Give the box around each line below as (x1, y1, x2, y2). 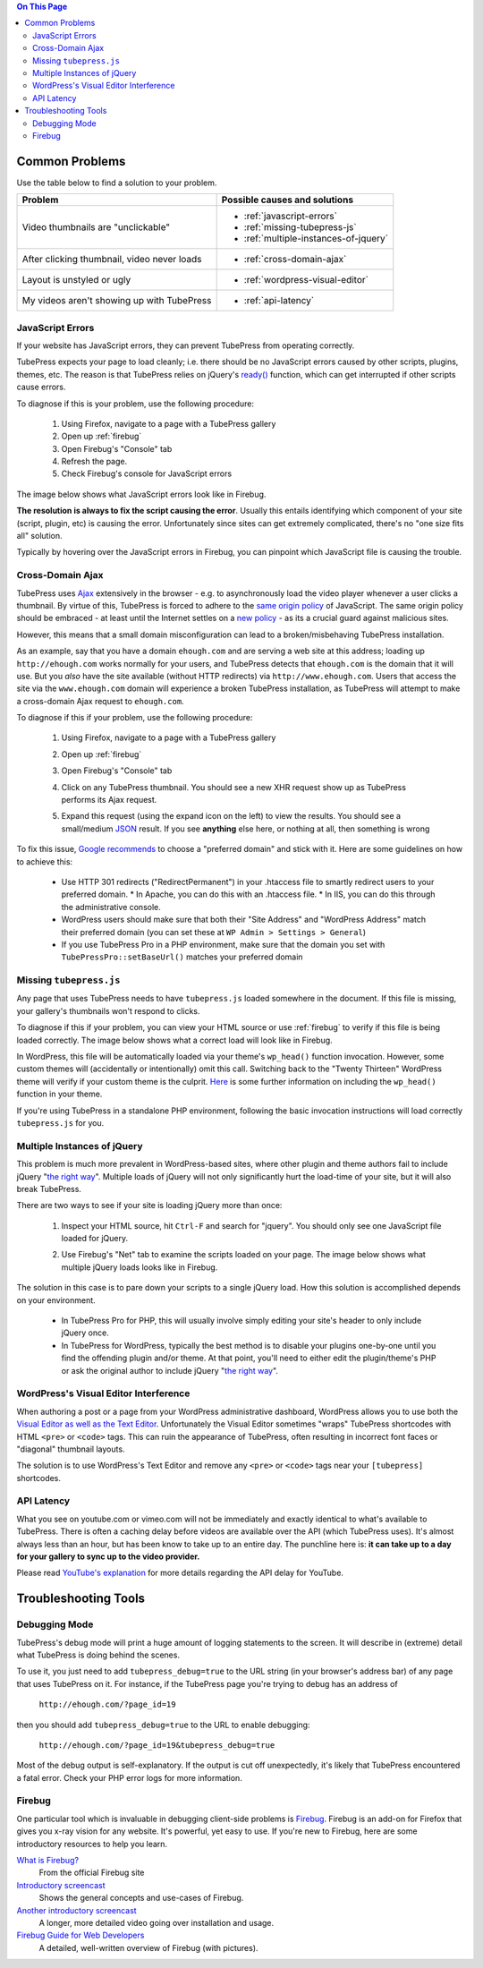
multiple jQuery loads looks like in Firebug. (61, 1262, 218, 1273)
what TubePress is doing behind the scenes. (16, 1649, 181, 1660)
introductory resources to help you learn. (16, 1838, 168, 1849)
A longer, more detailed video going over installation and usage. (38, 1917, 275, 1928)
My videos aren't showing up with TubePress (21, 294, 212, 307)
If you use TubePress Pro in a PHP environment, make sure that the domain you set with (61, 939, 386, 950)
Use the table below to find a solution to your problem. (16, 177, 217, 188)
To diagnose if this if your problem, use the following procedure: (16, 712, 253, 723)
